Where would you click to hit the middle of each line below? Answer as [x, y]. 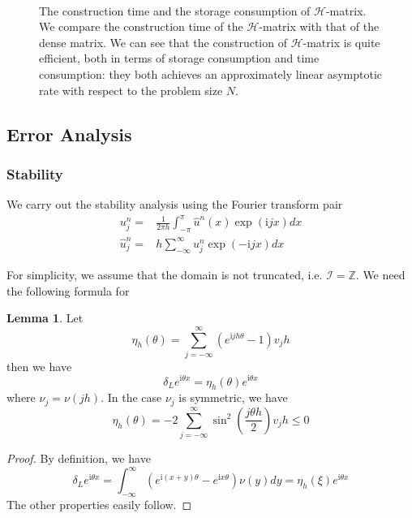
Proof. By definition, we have [79, 458]
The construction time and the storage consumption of [175, 10]
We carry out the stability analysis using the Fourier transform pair [175, 204]
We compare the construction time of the [141, 26]
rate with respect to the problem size [131, 90]
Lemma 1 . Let [45, 318]
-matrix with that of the [319, 26]
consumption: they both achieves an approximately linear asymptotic [211, 73]
